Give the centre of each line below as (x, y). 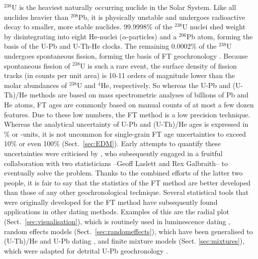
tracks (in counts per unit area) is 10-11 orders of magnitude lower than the (120, 75)
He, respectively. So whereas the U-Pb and (166, 85)
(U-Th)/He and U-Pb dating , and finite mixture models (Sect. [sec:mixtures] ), (124, 241)
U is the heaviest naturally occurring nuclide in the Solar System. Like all (124, 7)
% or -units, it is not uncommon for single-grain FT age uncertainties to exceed (125, 133)
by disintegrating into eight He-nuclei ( (63, 36)
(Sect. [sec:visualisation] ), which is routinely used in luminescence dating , (117, 221)
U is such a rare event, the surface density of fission (159, 65)
